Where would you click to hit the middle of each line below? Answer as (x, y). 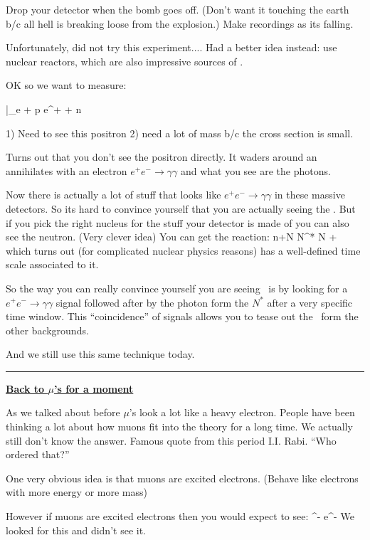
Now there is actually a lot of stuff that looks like (113, 195)
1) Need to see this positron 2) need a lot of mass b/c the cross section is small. (180, 133)
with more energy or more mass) (76, 492)
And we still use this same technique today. (100, 354)
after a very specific (310, 302)
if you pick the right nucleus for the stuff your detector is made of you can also (178, 222)
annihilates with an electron (67, 170)
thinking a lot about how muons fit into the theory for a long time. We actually (179, 427)
